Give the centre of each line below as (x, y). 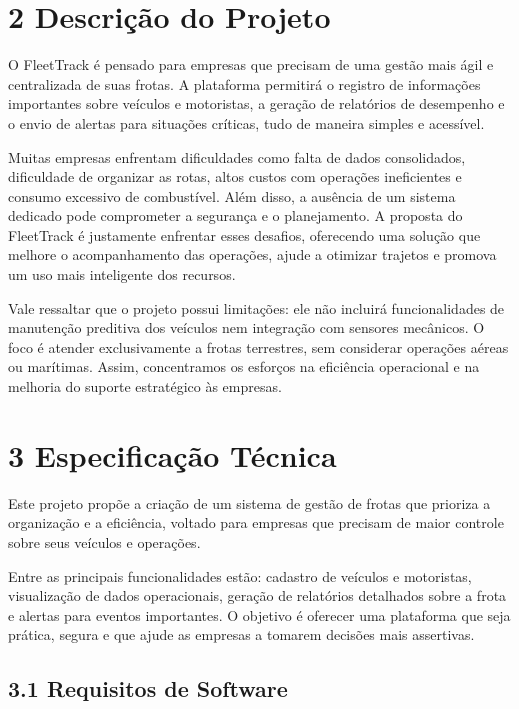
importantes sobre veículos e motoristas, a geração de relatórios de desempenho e (256, 103)
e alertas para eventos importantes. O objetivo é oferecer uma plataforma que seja (259, 614)
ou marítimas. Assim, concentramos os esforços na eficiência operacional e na (244, 366)
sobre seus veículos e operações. (104, 541)
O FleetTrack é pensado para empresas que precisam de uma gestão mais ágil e (251, 64)
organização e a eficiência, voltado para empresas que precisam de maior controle (256, 522)
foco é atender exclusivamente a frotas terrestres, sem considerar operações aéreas (258, 346)
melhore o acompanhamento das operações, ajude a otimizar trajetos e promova (252, 254)
